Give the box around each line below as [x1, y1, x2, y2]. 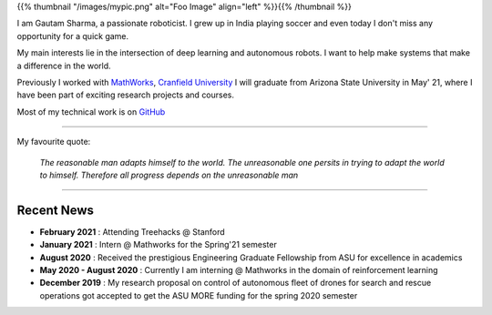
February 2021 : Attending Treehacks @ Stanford [39, 226, 225, 237]
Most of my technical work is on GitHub [16, 106, 166, 117]
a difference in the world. [16, 60, 111, 71]
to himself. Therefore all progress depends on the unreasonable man [39, 169, 299, 180]
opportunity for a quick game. [16, 30, 129, 41]
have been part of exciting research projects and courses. [16, 89, 235, 100]
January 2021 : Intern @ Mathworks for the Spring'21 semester [39, 239, 277, 250]
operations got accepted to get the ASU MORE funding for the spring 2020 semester [39, 290, 358, 300]
